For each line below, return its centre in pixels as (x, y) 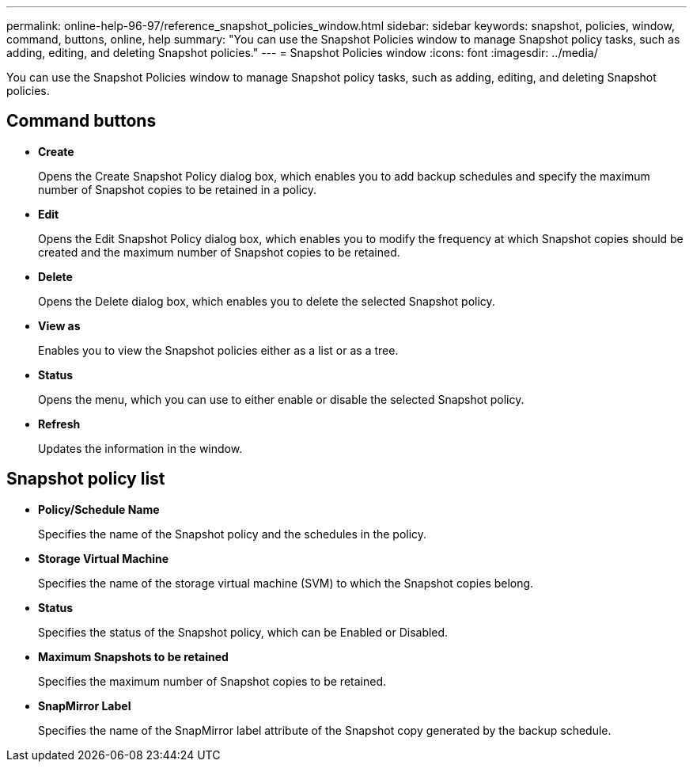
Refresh (59, 424)
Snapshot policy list (86, 479)
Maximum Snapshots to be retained (133, 656)
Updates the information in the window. (140, 448)
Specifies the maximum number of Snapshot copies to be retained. (212, 681)
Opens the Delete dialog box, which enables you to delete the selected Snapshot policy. (267, 301)
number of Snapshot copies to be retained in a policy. (178, 189)
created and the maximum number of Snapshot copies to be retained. (219, 252)
